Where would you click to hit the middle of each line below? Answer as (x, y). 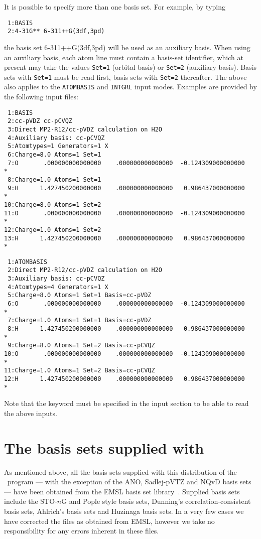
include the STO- (31, 501)
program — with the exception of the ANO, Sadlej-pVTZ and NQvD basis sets (129, 482)
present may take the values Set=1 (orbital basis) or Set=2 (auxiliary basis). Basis (130, 67)
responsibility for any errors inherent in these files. (82, 531)
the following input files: (41, 97)
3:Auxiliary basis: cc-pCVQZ (56, 279)
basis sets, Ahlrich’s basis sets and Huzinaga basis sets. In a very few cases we (124, 511)
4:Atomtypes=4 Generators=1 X (58, 287)
